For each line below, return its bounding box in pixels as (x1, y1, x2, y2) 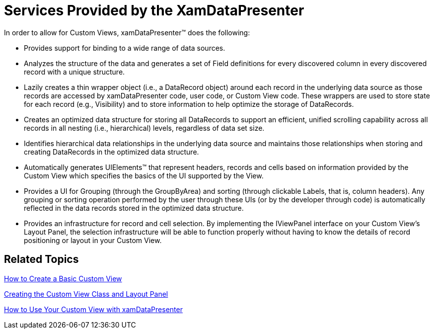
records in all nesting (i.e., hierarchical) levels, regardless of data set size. (24, 123, 265, 132)
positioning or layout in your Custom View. (24, 236, 162, 245)
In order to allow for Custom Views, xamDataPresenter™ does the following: (4, 28, 250, 37)
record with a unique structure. (24, 67, 125, 76)
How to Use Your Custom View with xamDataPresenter (4, 305, 183, 314)
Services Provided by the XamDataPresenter (4, 2, 304, 19)
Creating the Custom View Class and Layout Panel (4, 289, 168, 298)
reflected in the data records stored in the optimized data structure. (24, 203, 244, 212)
